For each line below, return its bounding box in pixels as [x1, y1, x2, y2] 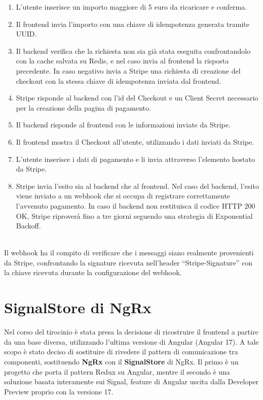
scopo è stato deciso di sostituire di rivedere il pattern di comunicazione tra [4, 346, 238, 357]
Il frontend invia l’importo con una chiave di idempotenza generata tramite [16, 18, 250, 29]
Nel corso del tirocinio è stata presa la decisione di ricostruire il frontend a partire [4, 326, 258, 337]
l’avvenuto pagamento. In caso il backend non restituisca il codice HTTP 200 [16, 200, 255, 211]
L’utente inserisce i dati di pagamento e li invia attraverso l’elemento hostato [16, 153, 255, 164]
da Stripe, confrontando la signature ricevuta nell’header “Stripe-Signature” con [4, 257, 253, 268]
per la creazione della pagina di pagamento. [16, 102, 151, 113]
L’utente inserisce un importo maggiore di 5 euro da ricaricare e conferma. [16, 2, 247, 12]
